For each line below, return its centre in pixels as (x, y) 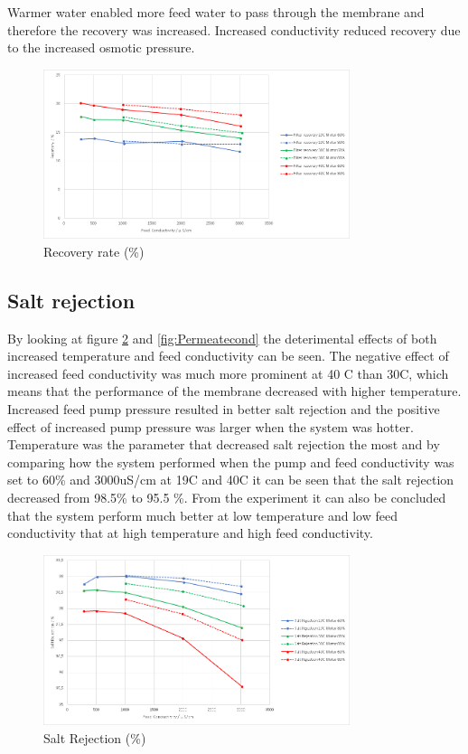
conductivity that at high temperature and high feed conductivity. (190, 533)
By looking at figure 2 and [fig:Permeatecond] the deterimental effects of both (222, 338)
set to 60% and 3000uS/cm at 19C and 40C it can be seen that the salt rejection (231, 480)
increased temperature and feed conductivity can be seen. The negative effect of (228, 356)
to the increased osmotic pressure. (101, 47)
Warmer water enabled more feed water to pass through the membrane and (216, 12)
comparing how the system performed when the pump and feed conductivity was (231, 462)
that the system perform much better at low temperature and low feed (202, 515)
